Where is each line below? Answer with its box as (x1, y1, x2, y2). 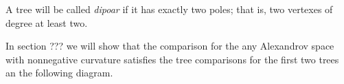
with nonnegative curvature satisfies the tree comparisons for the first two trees (5, 52, 339, 66)
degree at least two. (5, 15, 88, 30)
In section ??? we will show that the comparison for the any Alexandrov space (5, 39, 334, 53)
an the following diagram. (5, 65, 113, 80)
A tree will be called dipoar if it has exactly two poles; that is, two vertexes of (5, 2, 333, 16)
